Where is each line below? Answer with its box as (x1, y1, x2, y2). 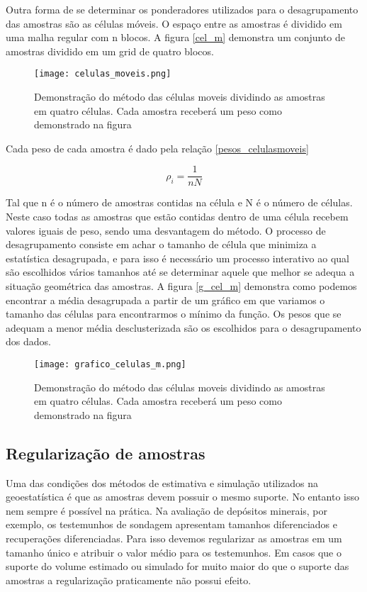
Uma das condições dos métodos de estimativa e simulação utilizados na (6, 475, 319, 490)
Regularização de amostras (6, 442, 205, 464)
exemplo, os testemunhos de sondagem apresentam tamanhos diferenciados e (6, 517, 338, 532)
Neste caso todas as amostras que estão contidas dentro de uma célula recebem (6, 209, 349, 224)
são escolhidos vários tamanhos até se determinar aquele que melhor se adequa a (6, 264, 355, 279)
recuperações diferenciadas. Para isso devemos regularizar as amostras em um (6, 531, 342, 546)
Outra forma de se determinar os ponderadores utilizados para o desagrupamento (6, 2, 358, 16)
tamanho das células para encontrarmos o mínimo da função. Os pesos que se (6, 306, 341, 321)
